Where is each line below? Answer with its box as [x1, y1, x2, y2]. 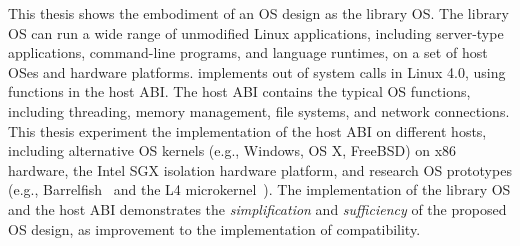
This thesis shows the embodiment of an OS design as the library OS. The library [8, 3, 509, 23]
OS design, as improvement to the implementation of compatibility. [8, 218, 421, 239]
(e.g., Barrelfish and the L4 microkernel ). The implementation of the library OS [8, 179, 511, 200]
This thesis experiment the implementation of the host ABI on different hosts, [8, 120, 487, 141]
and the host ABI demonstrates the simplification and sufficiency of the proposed [8, 198, 507, 219]
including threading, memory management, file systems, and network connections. [8, 100, 510, 121]
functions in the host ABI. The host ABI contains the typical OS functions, [8, 81, 471, 102]
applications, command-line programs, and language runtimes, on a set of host [8, 42, 488, 63]
